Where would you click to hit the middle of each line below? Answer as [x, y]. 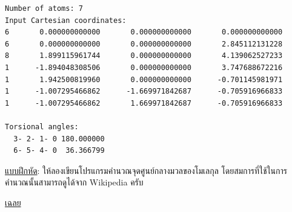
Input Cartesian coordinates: [66, 20]
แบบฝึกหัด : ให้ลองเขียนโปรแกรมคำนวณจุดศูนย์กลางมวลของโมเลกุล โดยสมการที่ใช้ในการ [146, 170]
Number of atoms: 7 [44, 8]
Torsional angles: [42, 127]
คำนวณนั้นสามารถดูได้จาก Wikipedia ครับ [74, 182]
